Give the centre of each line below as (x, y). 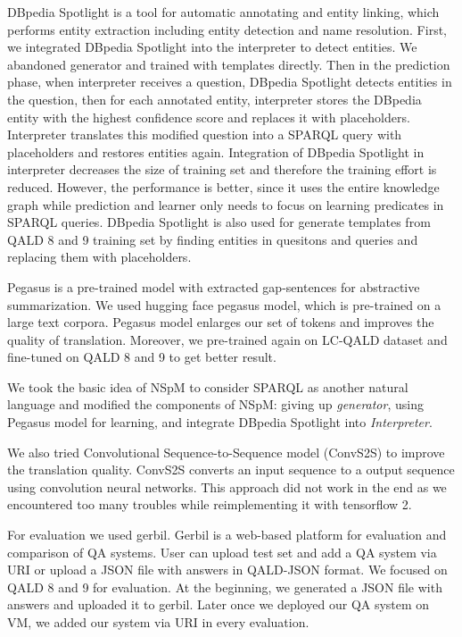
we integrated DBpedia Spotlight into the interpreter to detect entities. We (212, 47)
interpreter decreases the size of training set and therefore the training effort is (222, 169)
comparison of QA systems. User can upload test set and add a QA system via (222, 552)
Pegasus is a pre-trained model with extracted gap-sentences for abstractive (214, 286)
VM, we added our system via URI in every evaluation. (158, 622)
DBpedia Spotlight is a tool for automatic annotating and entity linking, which (223, 12)
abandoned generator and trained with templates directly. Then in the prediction (229, 64)
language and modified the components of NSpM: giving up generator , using (215, 404)
